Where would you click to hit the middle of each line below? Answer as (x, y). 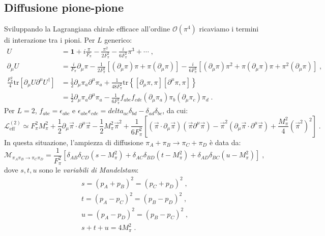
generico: (118, 40)
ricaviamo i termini (229, 29)
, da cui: (175, 110)
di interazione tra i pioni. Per (50, 40)
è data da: (225, 142)
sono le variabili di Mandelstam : (89, 170)
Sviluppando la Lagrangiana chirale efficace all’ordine (87, 29)
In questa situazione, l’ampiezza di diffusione (74, 142)
